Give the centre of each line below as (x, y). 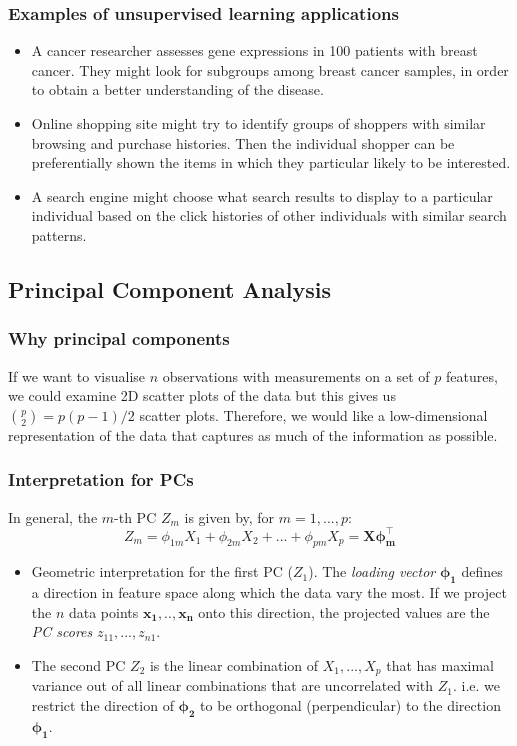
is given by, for (229, 516)
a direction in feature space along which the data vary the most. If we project (269, 592)
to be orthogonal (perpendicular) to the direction (350, 705)
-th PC (135, 516)
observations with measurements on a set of (296, 375)
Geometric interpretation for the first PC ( (162, 571)
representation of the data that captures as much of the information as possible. (253, 434)
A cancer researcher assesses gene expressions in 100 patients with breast (254, 50)
